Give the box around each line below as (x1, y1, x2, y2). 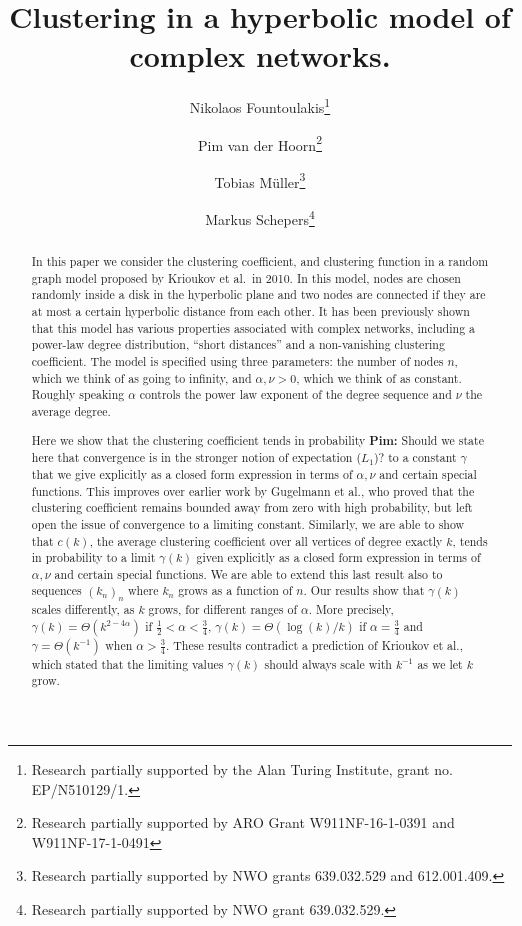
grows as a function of (178, 582, 293, 599)
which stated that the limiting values (31, 655, 224, 672)
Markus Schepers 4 (205, 206, 315, 229)
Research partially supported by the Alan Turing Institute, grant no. (31, 758, 453, 779)
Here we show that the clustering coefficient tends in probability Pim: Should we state (31, 431, 484, 449)
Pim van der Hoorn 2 (198, 131, 322, 155)
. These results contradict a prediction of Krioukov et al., (166, 636, 463, 653)
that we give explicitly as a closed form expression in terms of (31, 465, 353, 482)
